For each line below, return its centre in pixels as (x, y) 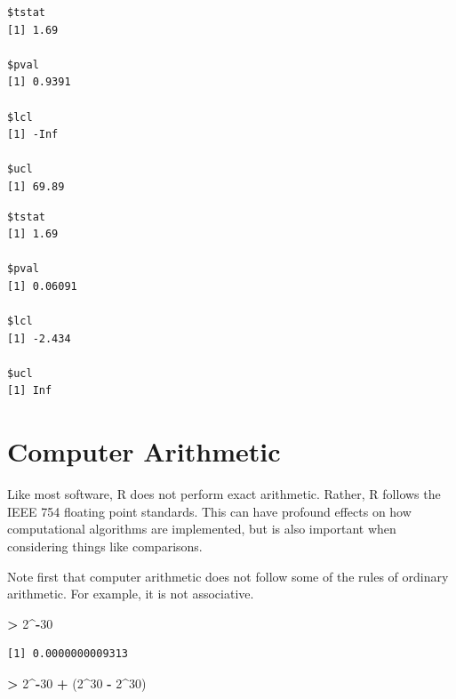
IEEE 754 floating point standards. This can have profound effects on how (209, 511)
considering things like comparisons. (105, 546)
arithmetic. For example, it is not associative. (131, 594)
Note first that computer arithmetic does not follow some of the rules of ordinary (228, 576)
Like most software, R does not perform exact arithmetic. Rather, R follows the (224, 494)
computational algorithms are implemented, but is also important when (202, 529)
